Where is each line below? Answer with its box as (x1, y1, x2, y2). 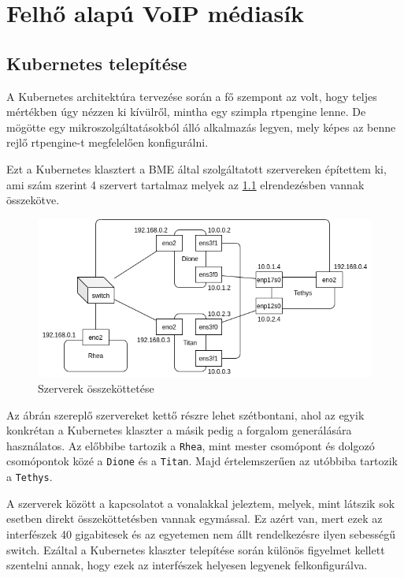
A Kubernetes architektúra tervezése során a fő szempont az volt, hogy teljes (6, 88, 377, 104)
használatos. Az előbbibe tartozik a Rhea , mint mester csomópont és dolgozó (6, 437, 375, 453)
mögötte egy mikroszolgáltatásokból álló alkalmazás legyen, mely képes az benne (6, 118, 396, 135)
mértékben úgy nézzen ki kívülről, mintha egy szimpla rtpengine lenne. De (6, 103, 366, 120)
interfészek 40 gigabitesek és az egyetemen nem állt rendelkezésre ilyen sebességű (6, 525, 396, 542)
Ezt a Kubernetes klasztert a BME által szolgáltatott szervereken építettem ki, (6, 160, 387, 177)
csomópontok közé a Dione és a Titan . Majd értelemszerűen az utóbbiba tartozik (6, 453, 398, 469)
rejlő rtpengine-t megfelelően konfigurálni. (6, 134, 209, 151)
